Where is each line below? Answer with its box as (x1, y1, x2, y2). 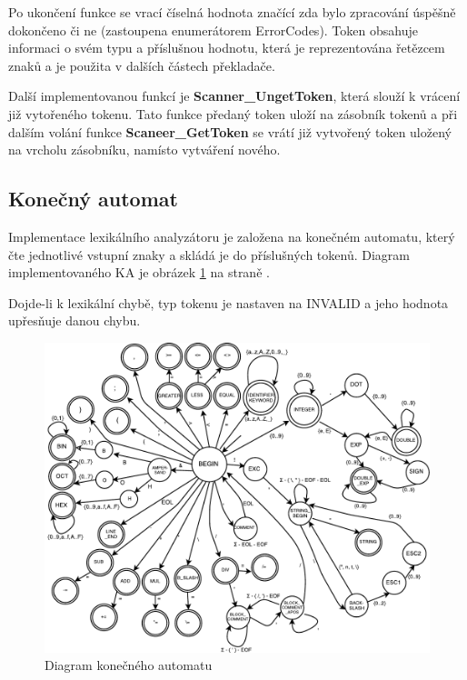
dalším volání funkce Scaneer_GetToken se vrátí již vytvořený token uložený (8, 122, 452, 141)
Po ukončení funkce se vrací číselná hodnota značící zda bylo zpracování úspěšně (8, 3, 456, 21)
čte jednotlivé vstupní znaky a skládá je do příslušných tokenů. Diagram (8, 245, 410, 264)
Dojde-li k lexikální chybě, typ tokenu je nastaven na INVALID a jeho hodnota (8, 293, 449, 312)
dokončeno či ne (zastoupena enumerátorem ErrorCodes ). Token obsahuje (8, 20, 418, 39)
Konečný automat (8, 185, 178, 213)
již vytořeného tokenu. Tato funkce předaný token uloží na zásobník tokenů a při (8, 104, 458, 123)
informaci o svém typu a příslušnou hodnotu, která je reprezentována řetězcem (8, 38, 445, 57)
